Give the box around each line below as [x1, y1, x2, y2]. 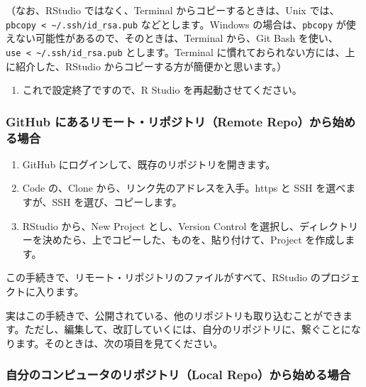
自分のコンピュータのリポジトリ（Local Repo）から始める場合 [6, 366, 350, 383]
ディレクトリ [299, 218, 359, 233]
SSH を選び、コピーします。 [52, 195, 182, 209]
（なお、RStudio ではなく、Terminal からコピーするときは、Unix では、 [6, 3, 340, 17]
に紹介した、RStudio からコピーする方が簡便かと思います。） [6, 58, 287, 73]
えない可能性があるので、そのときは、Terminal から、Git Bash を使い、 [6, 31, 338, 45]
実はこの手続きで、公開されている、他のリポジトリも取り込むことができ [6, 307, 343, 322]
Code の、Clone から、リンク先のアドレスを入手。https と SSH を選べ [22, 180, 346, 195]
